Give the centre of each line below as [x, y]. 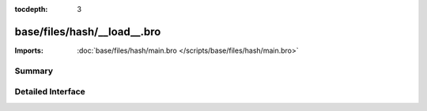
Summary [34, 71]
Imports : [29, 50]
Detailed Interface [50, 92]
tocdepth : [31, 9]
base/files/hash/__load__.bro [88, 31]
